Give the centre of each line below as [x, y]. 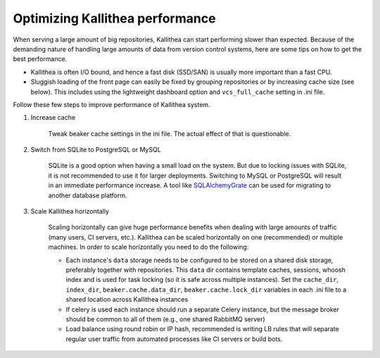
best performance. [40, 59]
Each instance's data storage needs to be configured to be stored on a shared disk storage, [199, 260]
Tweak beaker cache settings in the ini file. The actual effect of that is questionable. [170, 133]
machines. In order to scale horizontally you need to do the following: [148, 247]
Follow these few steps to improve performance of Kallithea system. [112, 104]
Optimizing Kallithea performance [114, 18]
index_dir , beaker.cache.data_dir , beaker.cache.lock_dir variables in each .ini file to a [206, 290]
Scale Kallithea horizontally [70, 211]
